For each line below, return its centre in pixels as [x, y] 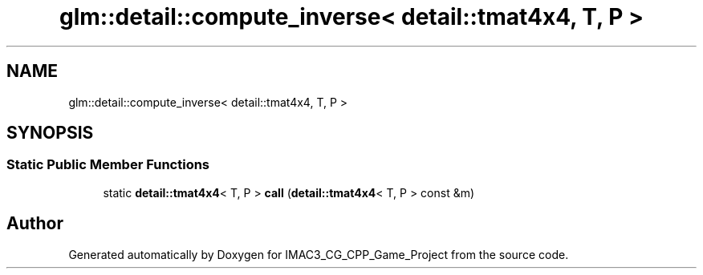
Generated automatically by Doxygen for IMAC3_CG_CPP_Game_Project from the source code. [319, 254]
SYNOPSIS [50, 133]
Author [35, 224]
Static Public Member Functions [108, 165]
